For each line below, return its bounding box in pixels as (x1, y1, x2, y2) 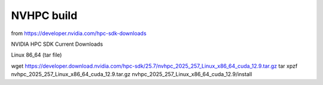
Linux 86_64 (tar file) (11, 51, 62, 59)
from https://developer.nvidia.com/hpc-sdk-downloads (11, 30, 147, 37)
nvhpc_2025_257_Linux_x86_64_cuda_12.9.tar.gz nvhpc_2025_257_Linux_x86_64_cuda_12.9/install (11, 71, 252, 78)
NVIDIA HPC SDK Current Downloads (11, 40, 103, 48)
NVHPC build (11, 9, 78, 22)
